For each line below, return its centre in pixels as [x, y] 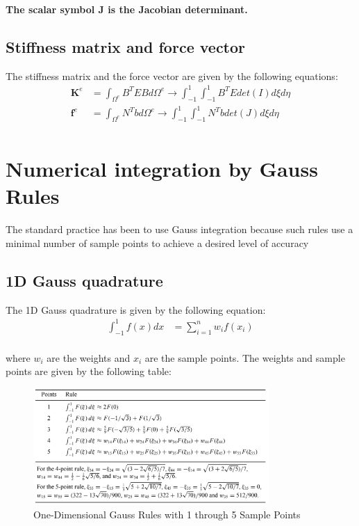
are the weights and [89, 357]
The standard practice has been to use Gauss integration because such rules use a [179, 229]
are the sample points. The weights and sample [245, 357]
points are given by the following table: [89, 371]
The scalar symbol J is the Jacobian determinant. [127, 9]
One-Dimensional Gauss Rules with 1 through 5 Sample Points [167, 515]
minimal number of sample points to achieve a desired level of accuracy [157, 242]
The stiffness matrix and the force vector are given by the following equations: [172, 75]
